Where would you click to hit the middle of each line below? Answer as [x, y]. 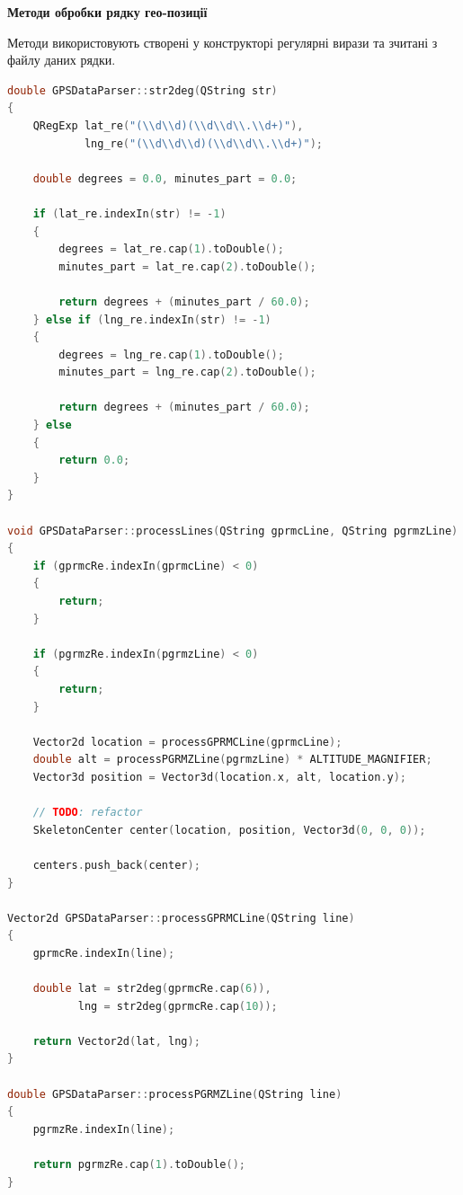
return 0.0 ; [94, 460]
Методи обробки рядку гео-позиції [107, 12]
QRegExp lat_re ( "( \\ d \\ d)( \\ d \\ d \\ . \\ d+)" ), [168, 125]
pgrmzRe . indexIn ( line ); [104, 1129]
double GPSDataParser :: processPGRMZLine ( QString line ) [175, 1094]
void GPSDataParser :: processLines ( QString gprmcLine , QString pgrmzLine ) [233, 531]
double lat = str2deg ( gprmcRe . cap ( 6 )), [152, 989]
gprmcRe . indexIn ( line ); [104, 953]
